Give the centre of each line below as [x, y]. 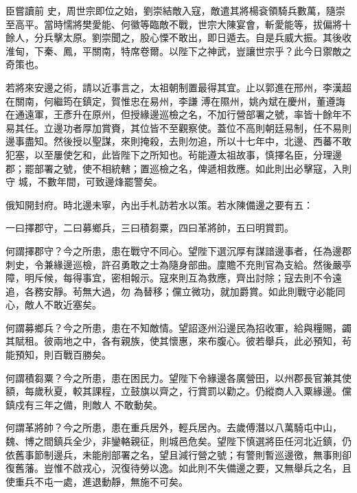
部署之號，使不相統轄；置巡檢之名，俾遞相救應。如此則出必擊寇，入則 [193, 168]
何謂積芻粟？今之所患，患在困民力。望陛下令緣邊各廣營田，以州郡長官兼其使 [178, 377]
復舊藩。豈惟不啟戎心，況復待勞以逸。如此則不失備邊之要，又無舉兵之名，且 [178, 468]
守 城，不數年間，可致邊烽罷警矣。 [84, 182]
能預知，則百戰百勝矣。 [58, 355]
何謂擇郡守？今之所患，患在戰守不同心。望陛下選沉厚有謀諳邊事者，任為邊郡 [178, 250]
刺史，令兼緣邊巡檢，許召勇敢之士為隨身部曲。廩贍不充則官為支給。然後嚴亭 [178, 264]
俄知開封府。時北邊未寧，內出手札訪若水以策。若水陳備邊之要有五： [159, 204]
